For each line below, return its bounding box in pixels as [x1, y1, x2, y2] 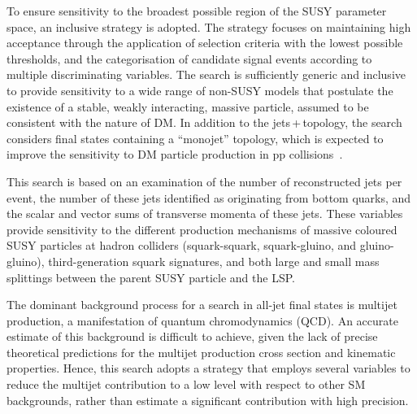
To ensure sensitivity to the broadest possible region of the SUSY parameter [7, 2, 387, 19]
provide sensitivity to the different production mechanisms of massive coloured [7, 220, 397, 238]
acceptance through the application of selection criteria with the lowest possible [7, 34, 403, 51]
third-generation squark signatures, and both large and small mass [48, 252, 380, 269]
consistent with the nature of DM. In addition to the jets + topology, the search [7, 114, 402, 131]
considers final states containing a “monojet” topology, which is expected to [7, 129, 384, 146]
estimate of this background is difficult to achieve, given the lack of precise [7, 328, 378, 345]
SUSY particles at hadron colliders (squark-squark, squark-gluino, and [7, 237, 357, 254]
